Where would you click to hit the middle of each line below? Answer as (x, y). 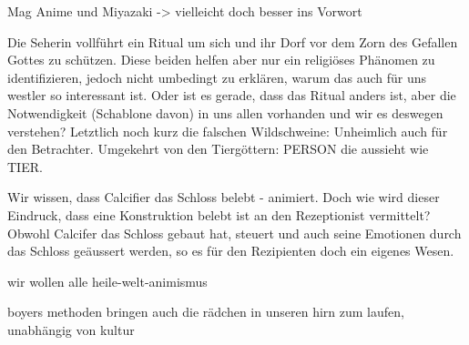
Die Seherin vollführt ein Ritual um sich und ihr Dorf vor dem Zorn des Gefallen (233, 41)
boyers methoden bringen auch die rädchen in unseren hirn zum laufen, (206, 312)
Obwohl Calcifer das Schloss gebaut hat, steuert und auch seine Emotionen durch (234, 233)
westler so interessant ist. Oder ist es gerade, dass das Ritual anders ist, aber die (232, 95)
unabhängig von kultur (71, 329)
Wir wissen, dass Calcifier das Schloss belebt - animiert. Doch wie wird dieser (224, 197)
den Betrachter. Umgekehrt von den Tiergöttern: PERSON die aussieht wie (218, 149)
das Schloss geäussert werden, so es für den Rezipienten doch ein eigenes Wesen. (231, 251)
